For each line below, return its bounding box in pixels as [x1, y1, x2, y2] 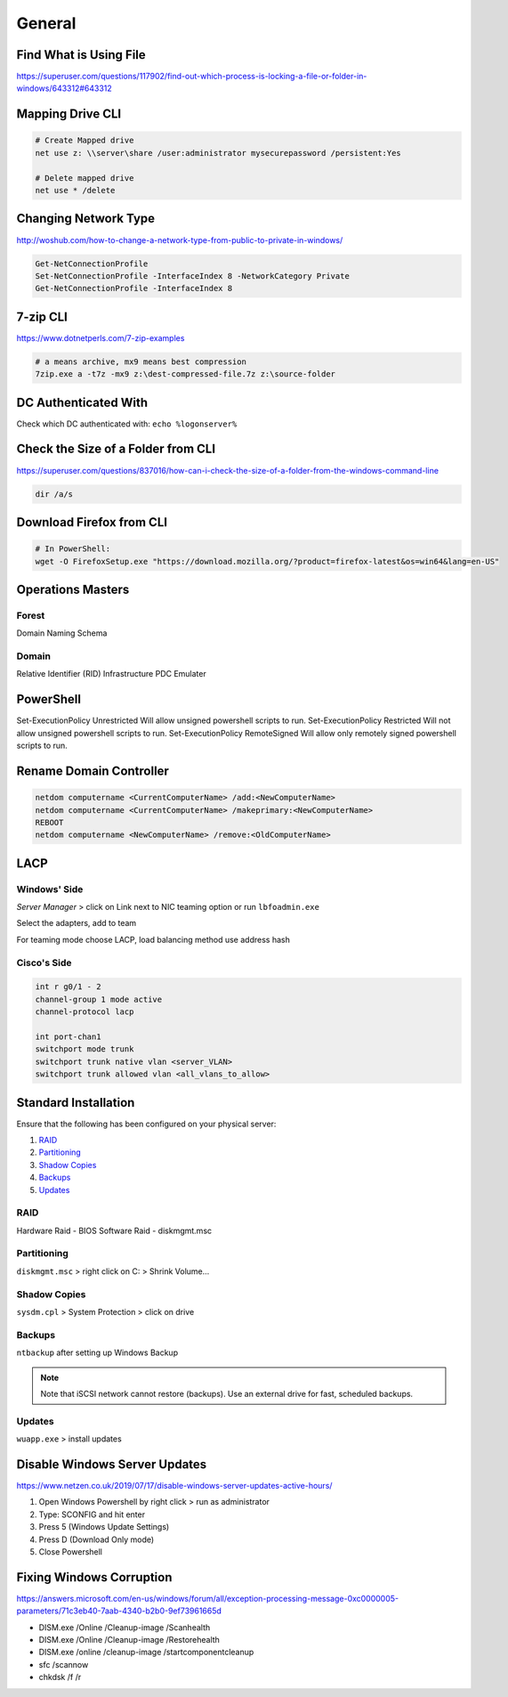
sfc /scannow [38, 1659, 89, 1669]
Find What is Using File [16, 47, 146, 62]
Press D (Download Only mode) [38, 1534, 155, 1545]
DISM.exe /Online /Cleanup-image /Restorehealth [38, 1634, 220, 1644]
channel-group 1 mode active [35, 994, 163, 1004]
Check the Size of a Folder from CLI [16, 442, 216, 457]
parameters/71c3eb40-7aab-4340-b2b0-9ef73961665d [16, 1605, 222, 1616]
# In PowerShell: [35, 544, 111, 554]
